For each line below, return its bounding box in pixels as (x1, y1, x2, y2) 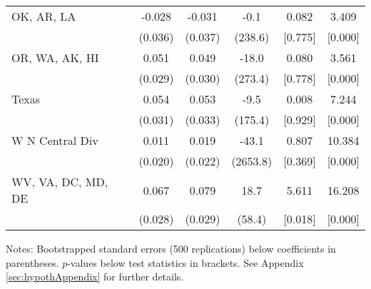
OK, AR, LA (11, 8, 76, 24)
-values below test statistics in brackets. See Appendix (67, 255, 304, 270)
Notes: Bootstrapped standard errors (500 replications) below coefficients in (6, 241, 336, 255)
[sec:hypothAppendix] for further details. (6, 269, 184, 284)
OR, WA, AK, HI (11, 49, 99, 66)
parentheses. (6, 255, 59, 270)
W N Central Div (11, 132, 98, 148)
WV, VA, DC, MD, (11, 173, 108, 190)
